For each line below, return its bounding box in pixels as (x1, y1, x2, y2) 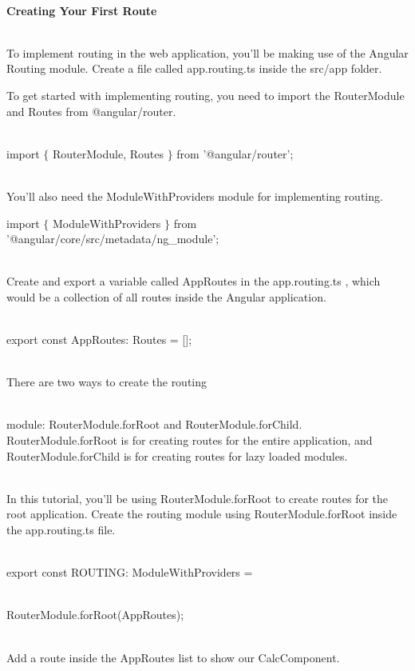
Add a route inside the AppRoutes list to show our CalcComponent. (6, 649, 340, 665)
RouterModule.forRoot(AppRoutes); (6, 606, 184, 623)
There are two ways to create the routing (6, 373, 207, 390)
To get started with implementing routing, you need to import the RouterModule (6, 86, 405, 103)
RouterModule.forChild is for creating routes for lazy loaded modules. (6, 447, 348, 464)
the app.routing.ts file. (6, 521, 116, 538)
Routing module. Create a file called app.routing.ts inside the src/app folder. (6, 60, 382, 77)
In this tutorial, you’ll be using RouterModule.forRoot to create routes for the (6, 489, 389, 506)
